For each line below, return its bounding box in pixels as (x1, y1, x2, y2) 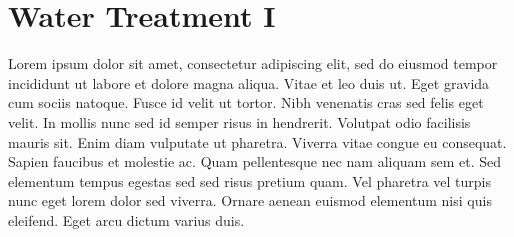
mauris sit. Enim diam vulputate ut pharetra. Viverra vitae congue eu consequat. (8, 131, 507, 152)
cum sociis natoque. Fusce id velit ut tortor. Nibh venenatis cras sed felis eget (8, 92, 484, 113)
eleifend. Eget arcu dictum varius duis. (8, 209, 245, 230)
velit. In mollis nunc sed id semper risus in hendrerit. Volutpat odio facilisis (8, 111, 471, 132)
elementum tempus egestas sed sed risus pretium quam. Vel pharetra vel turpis (8, 170, 491, 191)
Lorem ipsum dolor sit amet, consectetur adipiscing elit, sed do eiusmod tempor (8, 53, 498, 74)
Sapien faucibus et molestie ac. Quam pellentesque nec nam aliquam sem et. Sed (8, 151, 501, 172)
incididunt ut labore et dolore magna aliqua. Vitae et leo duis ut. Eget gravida (8, 72, 490, 93)
